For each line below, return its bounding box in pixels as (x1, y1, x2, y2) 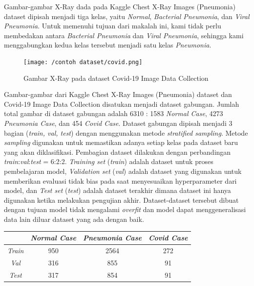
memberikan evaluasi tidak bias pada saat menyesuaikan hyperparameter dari (4, 175, 237, 186)
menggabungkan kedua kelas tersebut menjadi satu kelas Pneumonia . (4, 40, 212, 50)
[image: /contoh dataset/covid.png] (23, 58, 143, 66)
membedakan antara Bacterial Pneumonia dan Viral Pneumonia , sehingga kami (4, 30, 244, 40)
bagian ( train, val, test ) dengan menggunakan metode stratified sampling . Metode (4, 127, 248, 138)
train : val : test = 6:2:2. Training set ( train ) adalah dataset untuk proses (4, 156, 213, 167)
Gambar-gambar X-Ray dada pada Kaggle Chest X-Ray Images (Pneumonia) (4, 1, 236, 11)
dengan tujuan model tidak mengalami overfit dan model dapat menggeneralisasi (4, 204, 246, 214)
